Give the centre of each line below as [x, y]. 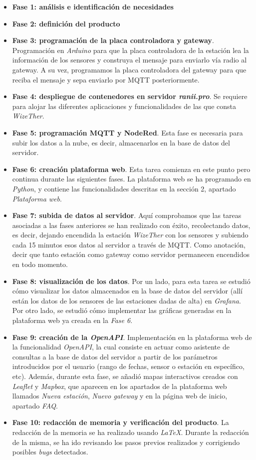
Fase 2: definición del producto [66, 23]
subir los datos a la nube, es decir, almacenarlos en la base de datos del [121, 142]
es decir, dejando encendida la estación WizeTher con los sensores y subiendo [130, 235]
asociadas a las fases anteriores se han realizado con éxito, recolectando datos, [131, 225]
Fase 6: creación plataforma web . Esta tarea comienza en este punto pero [131, 169]
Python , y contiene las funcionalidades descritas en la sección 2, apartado [124, 188]
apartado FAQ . [35, 405]
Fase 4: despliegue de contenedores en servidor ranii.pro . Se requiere [130, 96]
